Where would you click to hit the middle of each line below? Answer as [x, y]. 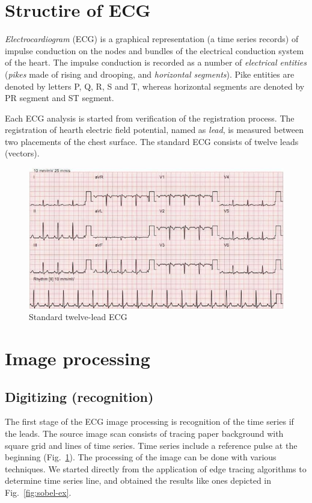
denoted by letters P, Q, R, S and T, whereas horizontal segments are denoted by [155, 86]
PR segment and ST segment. [60, 98]
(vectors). [22, 153]
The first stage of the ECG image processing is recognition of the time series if [149, 421]
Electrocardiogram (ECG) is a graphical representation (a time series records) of [152, 39]
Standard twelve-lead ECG [78, 317]
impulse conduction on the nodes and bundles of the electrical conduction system [154, 50]
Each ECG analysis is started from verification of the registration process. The [150, 118]
